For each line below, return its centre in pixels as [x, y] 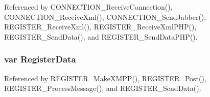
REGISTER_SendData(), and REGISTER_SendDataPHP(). [101, 36]
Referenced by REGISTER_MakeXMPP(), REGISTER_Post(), [105, 78]
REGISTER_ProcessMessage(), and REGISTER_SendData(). [103, 88]
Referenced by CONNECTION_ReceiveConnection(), [88, 7]
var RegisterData [40, 59]
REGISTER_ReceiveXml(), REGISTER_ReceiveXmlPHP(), [100, 27]
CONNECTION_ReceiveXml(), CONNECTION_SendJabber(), [105, 17]
